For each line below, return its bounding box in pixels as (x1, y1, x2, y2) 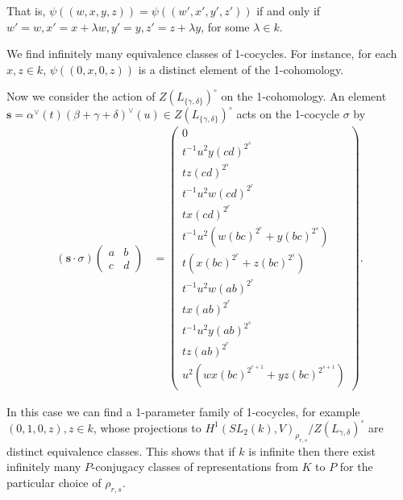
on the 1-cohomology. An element (221, 88, 387, 105)
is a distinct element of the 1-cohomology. (138, 60, 344, 77)
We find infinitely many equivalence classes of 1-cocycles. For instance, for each (6, 45, 397, 62)
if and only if (256, 2, 321, 19)
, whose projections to (93, 419, 201, 436)
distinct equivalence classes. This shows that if (6, 442, 235, 459)
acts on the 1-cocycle (236, 105, 339, 122)
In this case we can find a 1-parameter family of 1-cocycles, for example (6, 403, 360, 420)
